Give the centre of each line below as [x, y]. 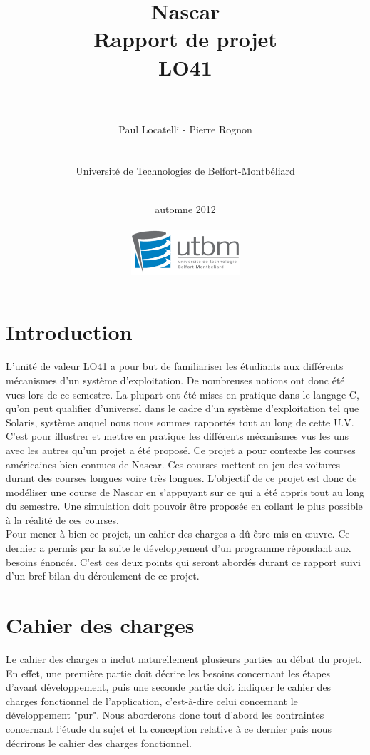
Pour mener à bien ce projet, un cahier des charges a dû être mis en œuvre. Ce [178, 534]
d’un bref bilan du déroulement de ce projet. [103, 576]
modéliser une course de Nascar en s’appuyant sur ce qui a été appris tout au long [185, 492]
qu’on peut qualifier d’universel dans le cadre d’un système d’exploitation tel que [183, 408]
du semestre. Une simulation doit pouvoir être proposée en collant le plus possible [184, 506]
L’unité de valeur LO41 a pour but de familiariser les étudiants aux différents [175, 366]
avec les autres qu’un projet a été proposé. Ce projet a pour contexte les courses [181, 450]
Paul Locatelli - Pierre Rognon [185, 129]
